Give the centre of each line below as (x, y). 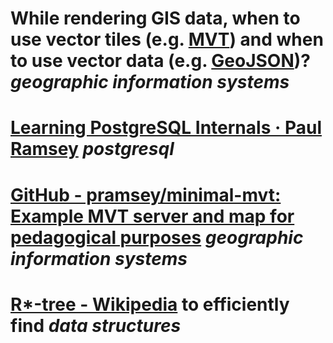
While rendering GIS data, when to (155, 18)
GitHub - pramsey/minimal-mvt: (146, 194)
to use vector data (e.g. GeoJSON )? (160, 61)
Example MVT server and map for (152, 216)
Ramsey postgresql (92, 149)
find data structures (96, 325)
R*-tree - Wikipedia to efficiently (150, 304)
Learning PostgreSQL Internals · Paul (166, 128)
